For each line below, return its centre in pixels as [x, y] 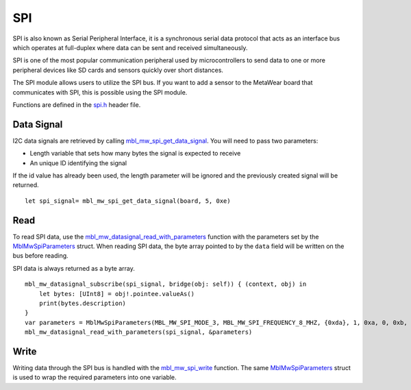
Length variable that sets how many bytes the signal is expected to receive [135, 154]
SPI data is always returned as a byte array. [74, 268]
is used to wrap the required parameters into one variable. [95, 378]
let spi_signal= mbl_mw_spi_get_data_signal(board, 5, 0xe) [128, 201]
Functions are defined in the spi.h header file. [77, 105]
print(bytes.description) [83, 303]
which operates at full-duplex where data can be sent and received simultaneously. [130, 47]
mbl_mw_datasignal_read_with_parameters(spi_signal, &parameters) [139, 332]
